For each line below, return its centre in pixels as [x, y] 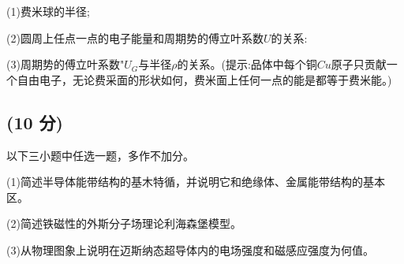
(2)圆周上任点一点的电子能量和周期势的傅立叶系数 [135, 37]
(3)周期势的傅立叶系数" [65, 64]
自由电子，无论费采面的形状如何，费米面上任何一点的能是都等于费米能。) [204, 79]
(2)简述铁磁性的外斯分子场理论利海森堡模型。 [124, 223]
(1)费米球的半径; [48, 11]
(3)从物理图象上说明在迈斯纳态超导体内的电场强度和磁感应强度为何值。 [190, 249]
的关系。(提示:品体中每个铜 [247, 64]
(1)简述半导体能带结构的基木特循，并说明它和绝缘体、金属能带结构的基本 [196, 182]
